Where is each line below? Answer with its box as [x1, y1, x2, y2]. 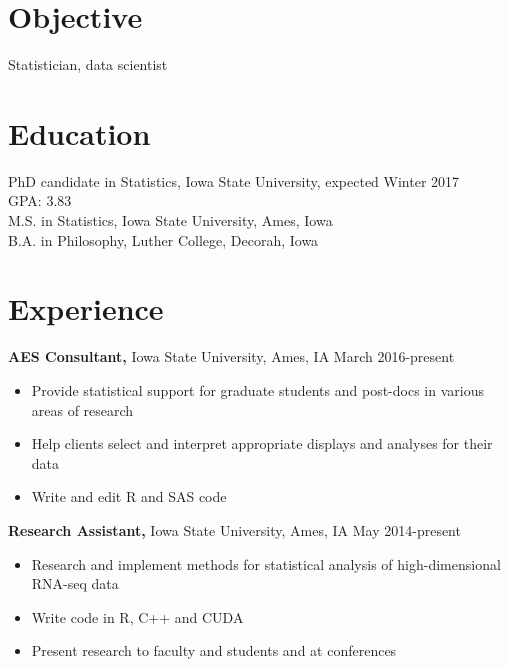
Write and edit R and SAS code [31, 486, 227, 507]
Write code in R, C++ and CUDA [31, 606, 244, 627]
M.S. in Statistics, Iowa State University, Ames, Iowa [8, 210, 333, 231]
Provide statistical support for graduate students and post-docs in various [31, 379, 484, 400]
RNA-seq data [31, 573, 119, 594]
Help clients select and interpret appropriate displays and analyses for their [31, 433, 493, 454]
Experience [8, 288, 164, 329]
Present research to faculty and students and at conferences [31, 640, 397, 661]
